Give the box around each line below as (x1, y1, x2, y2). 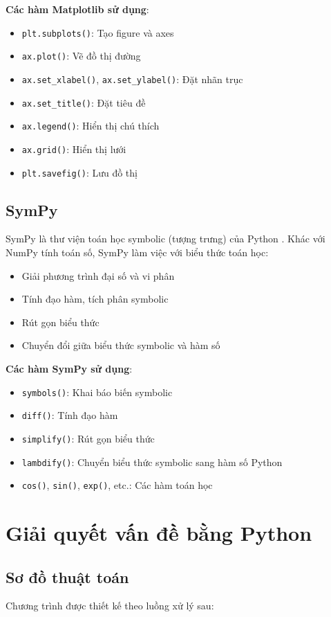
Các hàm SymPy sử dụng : (6, 361, 133, 375)
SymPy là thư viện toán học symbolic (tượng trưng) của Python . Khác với (6, 231, 325, 246)
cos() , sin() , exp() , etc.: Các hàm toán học (21, 478, 213, 492)
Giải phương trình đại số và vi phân (21, 268, 175, 283)
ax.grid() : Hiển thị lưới (21, 141, 126, 156)
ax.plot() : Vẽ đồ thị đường (21, 48, 141, 63)
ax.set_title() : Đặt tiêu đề (21, 95, 146, 109)
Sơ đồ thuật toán (6, 566, 129, 587)
